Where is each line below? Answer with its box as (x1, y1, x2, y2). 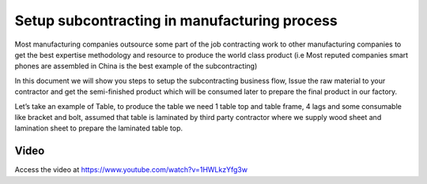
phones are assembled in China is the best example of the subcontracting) (14, 62, 258, 71)
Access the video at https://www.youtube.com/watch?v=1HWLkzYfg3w (14, 165, 248, 175)
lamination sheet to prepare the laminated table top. (14, 123, 183, 133)
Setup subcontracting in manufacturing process (14, 12, 338, 29)
